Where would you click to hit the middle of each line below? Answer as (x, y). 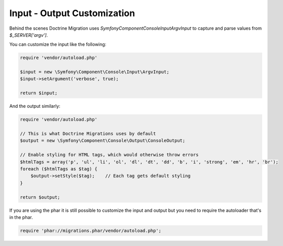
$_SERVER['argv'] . (29, 35)
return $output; (40, 197)
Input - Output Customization (72, 13)
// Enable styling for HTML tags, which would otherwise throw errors (109, 155)
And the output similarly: (35, 106)
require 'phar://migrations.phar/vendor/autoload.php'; (91, 230)
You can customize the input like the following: (58, 44)
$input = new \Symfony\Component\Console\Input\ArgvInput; (95, 72)
